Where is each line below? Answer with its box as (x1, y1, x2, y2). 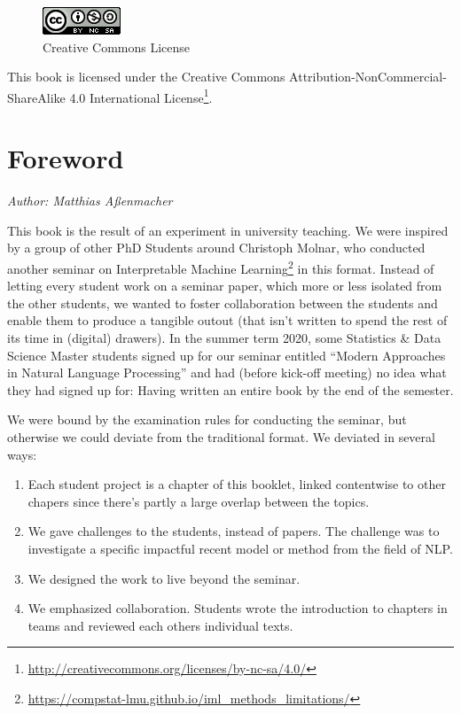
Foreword (7, 140, 124, 176)
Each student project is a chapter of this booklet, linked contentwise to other (27, 475, 446, 493)
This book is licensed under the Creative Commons (7, 67, 285, 86)
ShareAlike (7, 88, 66, 106)
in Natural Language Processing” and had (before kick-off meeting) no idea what (7, 363, 447, 382)
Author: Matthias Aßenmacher (7, 191, 173, 210)
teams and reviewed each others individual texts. (27, 616, 293, 634)
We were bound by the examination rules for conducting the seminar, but (7, 410, 407, 429)
